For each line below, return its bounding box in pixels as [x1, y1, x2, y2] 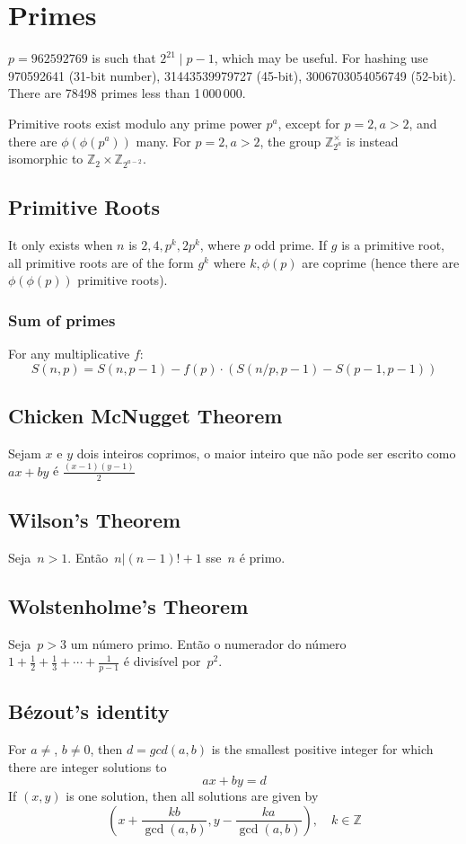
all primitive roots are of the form [8, 253, 194, 271]
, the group [259, 131, 321, 150]
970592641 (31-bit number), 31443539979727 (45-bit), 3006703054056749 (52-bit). [8, 66, 456, 84]
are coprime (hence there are [302, 253, 460, 271]
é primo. [239, 547, 286, 566]
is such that [92, 49, 156, 67]
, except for [277, 113, 340, 132]
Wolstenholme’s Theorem [8, 591, 249, 619]
